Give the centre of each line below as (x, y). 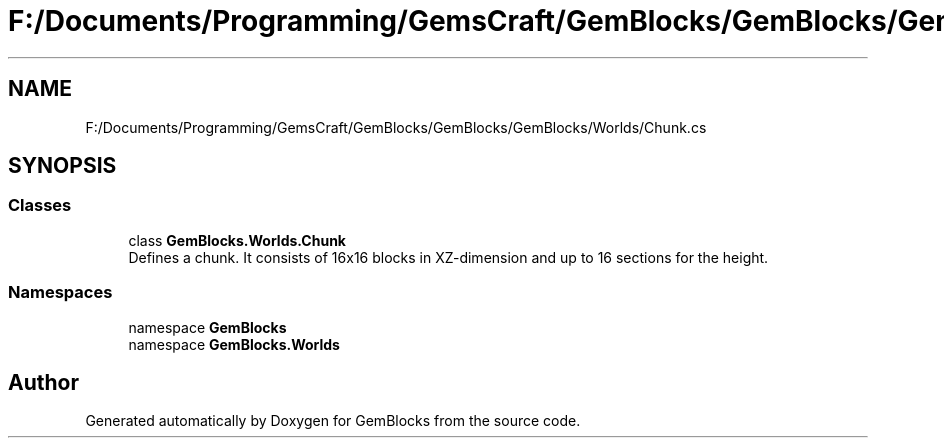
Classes (40, 205)
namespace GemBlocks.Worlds (234, 344)
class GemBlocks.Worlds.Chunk (237, 240)
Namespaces (60, 292)
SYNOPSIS (62, 166)
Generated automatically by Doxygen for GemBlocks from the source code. (333, 421)
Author (43, 382)
